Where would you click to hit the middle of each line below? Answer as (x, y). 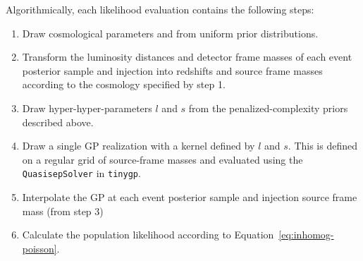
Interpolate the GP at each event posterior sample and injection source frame (190, 197)
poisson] (39, 248)
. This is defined (322, 146)
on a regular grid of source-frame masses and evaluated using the (162, 159)
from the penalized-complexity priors (268, 108)
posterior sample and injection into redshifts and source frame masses (172, 70)
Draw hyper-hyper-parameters (87, 108)
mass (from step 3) (63, 211)
